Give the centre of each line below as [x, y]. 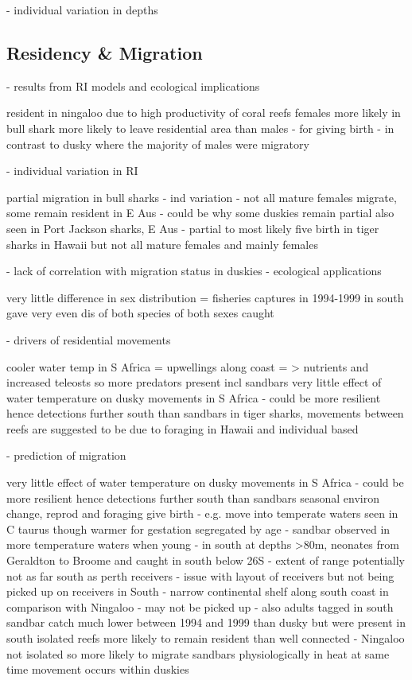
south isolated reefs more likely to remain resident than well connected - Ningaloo [206, 638]
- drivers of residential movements [89, 339]
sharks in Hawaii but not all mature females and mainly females [162, 244]
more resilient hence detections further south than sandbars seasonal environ [193, 497]
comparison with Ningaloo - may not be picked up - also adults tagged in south [200, 606]
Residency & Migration [105, 52]
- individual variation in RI [72, 171]
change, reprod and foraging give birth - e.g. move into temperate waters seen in [202, 513]
